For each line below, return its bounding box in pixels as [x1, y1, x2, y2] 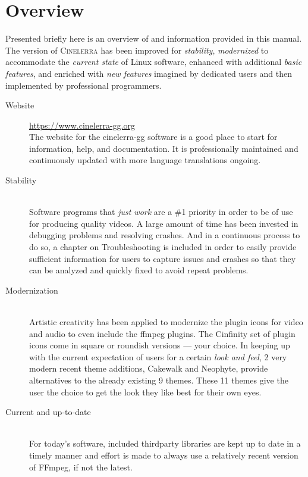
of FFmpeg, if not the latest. [29, 460, 133, 473]
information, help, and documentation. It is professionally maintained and [29, 142, 298, 154]
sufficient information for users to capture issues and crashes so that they [29, 252, 296, 264]
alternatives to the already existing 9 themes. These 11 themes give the [29, 373, 288, 386]
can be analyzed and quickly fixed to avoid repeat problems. [29, 264, 249, 276]
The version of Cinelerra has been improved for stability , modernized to [5, 43, 269, 56]
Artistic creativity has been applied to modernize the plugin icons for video [29, 316, 303, 328]
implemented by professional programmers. [5, 79, 162, 91]
